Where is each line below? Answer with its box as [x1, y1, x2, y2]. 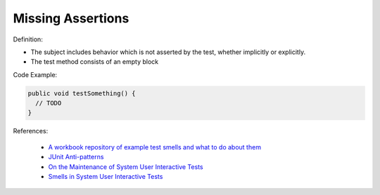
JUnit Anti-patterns [48, 153, 104, 161]
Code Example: [13, 70, 58, 79]
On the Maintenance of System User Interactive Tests [48, 162, 203, 171]
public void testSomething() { [27, 89, 137, 97]
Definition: [13, 35, 44, 43]
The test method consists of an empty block [30, 58, 159, 66]
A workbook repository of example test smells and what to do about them [48, 142, 262, 151]
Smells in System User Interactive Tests [48, 173, 163, 181]
